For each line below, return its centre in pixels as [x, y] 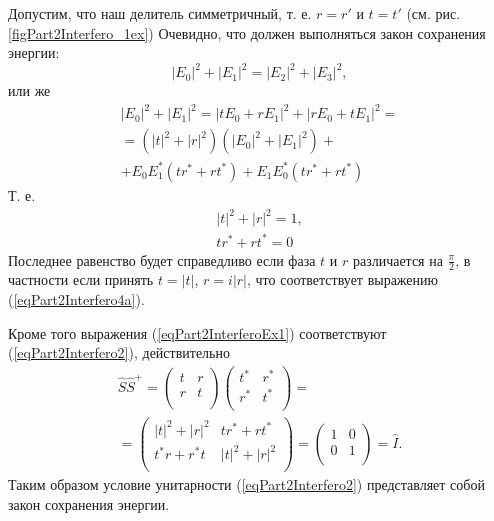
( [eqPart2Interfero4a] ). [76, 299]
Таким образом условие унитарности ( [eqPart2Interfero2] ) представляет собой [246, 484]
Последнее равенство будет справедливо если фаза [162, 259]
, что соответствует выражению [342, 279]
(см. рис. [433, 13]
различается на [397, 259]
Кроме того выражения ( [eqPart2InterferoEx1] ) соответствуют [197, 332]
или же [29, 90]
